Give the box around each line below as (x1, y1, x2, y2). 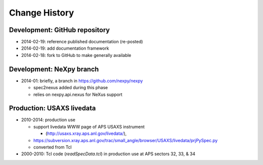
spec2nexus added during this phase (33, 85, 108, 91)
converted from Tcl (33, 144, 72, 150)
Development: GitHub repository (9, 26, 110, 34)
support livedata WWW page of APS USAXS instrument (33, 124, 145, 129)
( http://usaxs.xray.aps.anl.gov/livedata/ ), (45, 130, 127, 136)
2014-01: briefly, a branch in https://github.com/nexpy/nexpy (21, 78, 143, 84)
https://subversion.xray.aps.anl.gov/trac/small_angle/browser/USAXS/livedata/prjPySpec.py (33, 137, 218, 143)
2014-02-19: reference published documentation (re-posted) (21, 39, 143, 45)
